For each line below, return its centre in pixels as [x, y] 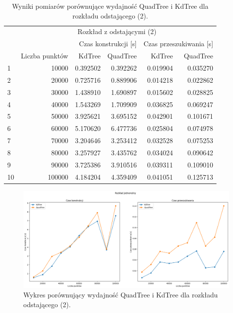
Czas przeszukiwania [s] [178, 44]
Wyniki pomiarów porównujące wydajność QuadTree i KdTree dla [110, 6]
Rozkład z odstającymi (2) [117, 31]
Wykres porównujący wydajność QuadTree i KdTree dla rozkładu [121, 295]
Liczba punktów [45, 56]
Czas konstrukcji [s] [108, 44]
